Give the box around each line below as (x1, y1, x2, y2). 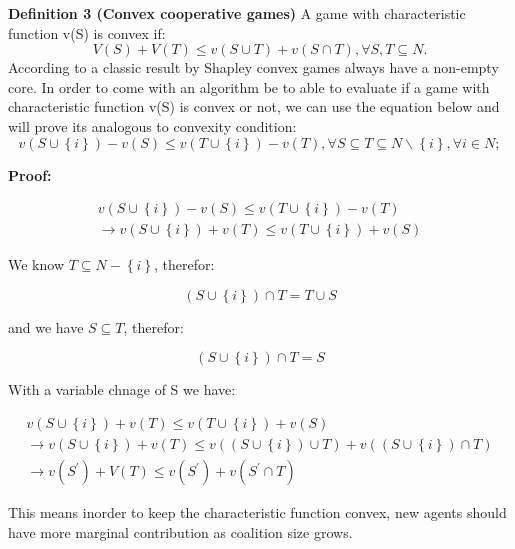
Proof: (8, 164, 52, 185)
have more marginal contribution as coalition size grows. (8, 521, 353, 542)
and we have (8, 316, 84, 337)
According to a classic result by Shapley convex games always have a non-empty (8, 57, 499, 78)
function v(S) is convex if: (8, 22, 166, 43)
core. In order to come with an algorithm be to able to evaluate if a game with (8, 76, 490, 97)
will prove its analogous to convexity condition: (8, 115, 297, 136)
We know (8, 254, 64, 275)
